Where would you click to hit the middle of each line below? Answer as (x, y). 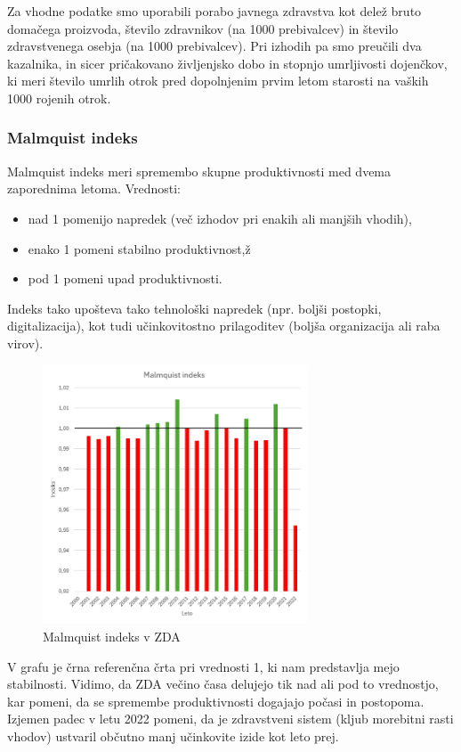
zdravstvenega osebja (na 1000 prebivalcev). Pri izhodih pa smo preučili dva (214, 46)
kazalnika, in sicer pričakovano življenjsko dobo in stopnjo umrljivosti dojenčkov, (227, 63)
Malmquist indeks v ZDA (112, 636)
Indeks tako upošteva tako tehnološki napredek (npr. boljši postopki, (194, 308)
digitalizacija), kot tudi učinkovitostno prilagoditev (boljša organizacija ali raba (224, 326)
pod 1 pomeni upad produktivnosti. (125, 278)
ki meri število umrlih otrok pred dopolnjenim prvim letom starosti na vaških (218, 81)
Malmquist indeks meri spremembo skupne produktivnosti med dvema (199, 171)
